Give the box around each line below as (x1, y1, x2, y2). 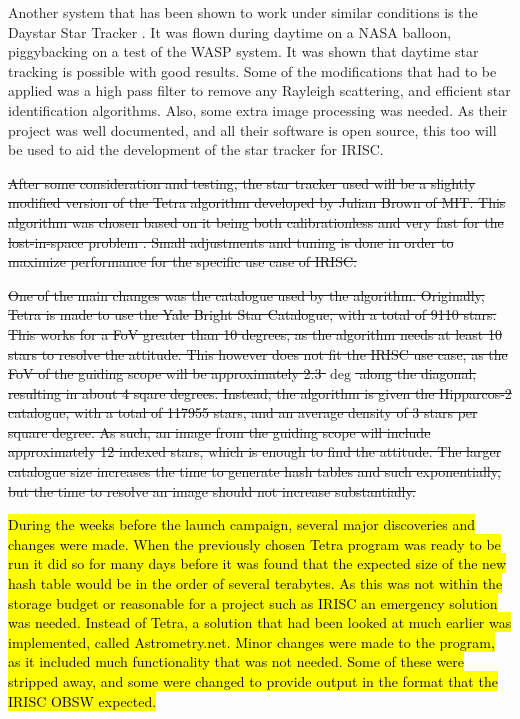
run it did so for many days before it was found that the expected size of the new (8, 553, 507, 574)
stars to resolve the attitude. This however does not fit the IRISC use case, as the (8, 343, 508, 364)
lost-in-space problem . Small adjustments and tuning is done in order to (8, 231, 454, 252)
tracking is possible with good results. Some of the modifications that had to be (8, 60, 497, 81)
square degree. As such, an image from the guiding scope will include (8, 421, 431, 442)
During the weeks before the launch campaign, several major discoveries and (8, 514, 475, 535)
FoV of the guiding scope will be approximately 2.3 (8, 363, 322, 384)
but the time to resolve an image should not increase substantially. (8, 480, 416, 501)
